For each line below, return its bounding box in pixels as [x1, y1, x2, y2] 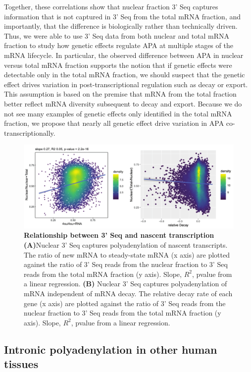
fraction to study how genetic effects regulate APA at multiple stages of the [4, 40, 233, 51]
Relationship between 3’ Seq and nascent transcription [24, 230, 214, 240]
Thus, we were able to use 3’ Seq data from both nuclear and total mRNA [4, 30, 230, 41]
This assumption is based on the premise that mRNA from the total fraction [4, 89, 237, 99]
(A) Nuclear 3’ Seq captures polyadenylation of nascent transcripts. [24, 239, 228, 250]
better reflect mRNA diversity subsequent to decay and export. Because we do [4, 98, 242, 108]
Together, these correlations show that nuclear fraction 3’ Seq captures [4, 1, 218, 11]
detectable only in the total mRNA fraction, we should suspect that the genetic [4, 69, 245, 80]
